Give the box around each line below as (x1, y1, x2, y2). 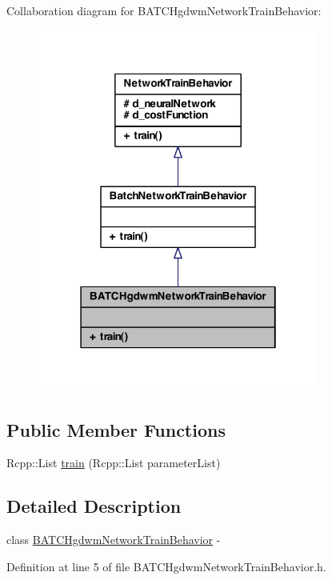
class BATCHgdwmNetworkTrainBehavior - (6, 531, 221, 548)
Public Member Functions (6, 417, 226, 442)
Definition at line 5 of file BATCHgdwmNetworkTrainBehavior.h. (6, 558, 326, 574)
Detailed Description (6, 494, 182, 518)
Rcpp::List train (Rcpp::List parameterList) (6, 454, 221, 471)
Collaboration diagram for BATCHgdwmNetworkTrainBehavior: (6, 2, 322, 18)
